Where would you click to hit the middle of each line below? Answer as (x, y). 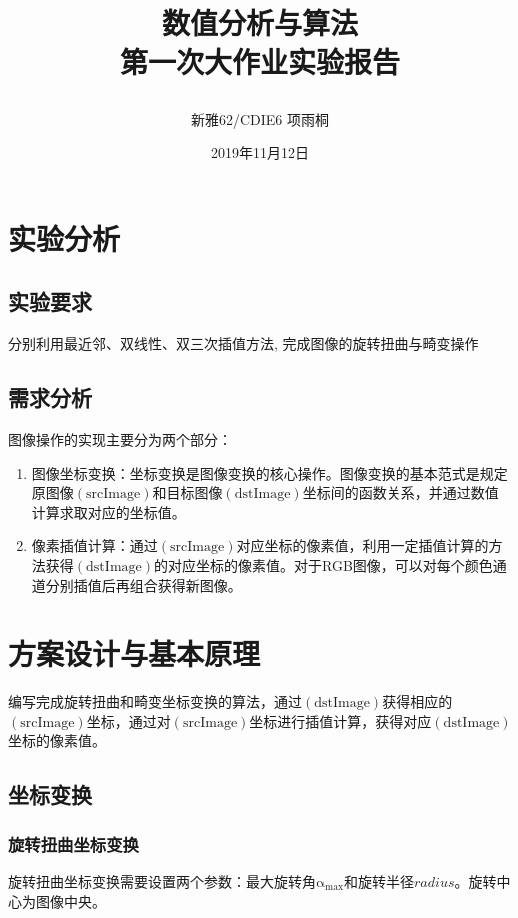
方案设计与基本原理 (134, 653)
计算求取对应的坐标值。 (108, 511)
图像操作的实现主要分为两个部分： (120, 438)
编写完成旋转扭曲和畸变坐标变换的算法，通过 (155, 701)
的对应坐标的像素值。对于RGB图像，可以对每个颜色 (323, 564)
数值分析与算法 (259, 22)
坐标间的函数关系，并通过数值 (400, 492)
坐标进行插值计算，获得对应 (340, 720)
